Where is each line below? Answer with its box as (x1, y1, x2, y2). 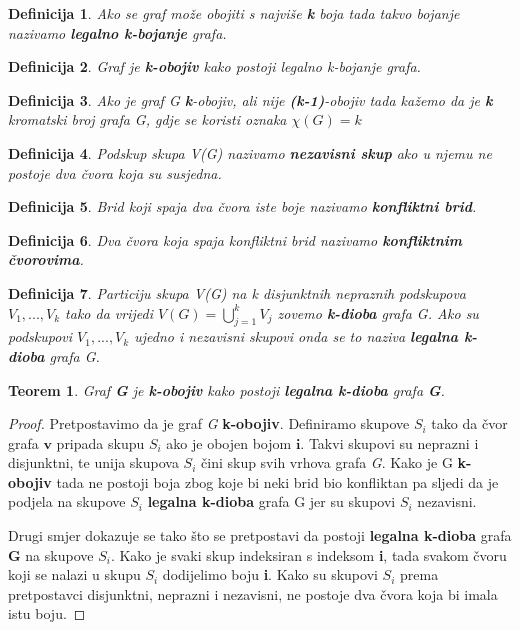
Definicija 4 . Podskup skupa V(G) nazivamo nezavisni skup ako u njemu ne (8, 142, 492, 163)
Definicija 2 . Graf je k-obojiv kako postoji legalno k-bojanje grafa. (8, 56, 421, 77)
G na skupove (8, 544, 94, 565)
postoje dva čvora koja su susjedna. (8, 162, 222, 183)
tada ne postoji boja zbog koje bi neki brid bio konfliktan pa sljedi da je (56, 471, 499, 492)
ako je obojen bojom (166, 432, 292, 453)
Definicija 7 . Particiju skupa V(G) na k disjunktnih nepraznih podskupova (8, 282, 467, 303)
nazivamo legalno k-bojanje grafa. (8, 22, 227, 43)
